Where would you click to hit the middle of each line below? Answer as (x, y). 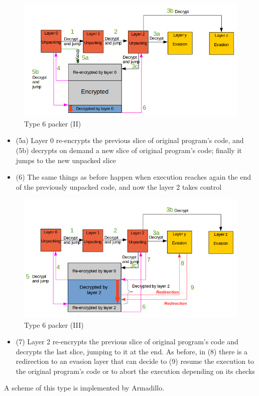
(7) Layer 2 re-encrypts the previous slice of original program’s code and (127, 342)
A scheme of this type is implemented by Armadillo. (84, 388)
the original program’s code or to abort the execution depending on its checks (135, 371)
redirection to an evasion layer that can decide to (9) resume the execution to (135, 361)
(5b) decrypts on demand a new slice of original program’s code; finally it (129, 150)
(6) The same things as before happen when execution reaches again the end (133, 177)
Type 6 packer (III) (54, 324)
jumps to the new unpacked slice (66, 160)
